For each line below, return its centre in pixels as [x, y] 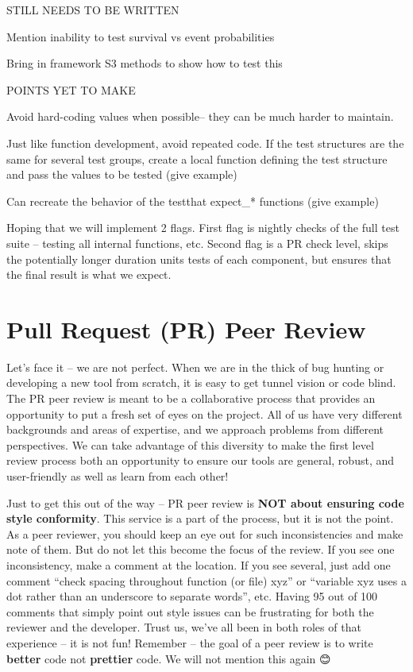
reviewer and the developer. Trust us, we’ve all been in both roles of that [184, 627]
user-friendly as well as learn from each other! [118, 476]
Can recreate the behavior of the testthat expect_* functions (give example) [193, 201]
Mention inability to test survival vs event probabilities [141, 36]
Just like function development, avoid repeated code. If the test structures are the [205, 143]
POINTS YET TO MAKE [71, 89]
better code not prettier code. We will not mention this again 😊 [169, 658]
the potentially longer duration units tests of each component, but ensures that [199, 259]
